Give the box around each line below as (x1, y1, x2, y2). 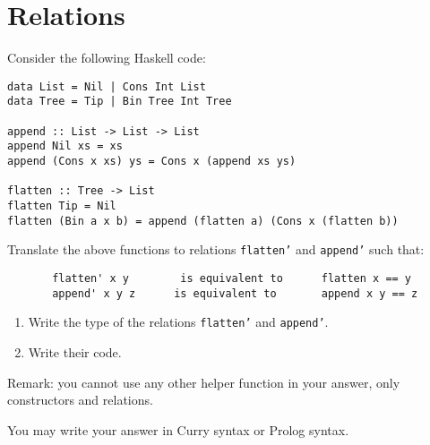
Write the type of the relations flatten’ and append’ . (28, 312, 329, 331)
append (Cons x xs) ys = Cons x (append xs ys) (7, 155, 297, 167)
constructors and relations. (7, 390, 153, 409)
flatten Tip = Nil (7, 199, 116, 212)
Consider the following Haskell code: (7, 48, 206, 67)
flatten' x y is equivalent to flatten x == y (52, 271, 412, 285)
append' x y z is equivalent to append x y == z (52, 287, 418, 300)
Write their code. (28, 342, 122, 361)
